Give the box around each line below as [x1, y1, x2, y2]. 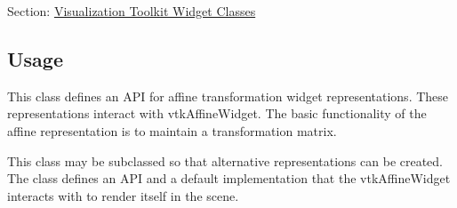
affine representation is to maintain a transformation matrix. [7, 121, 337, 140]
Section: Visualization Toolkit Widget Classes [7, 2, 256, 20]
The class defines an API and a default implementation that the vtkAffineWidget [7, 169, 451, 188]
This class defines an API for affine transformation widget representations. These [7, 86, 449, 105]
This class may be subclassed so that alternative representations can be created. [7, 151, 444, 170]
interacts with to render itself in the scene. [7, 186, 239, 204]
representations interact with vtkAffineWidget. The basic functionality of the [7, 104, 427, 123]
